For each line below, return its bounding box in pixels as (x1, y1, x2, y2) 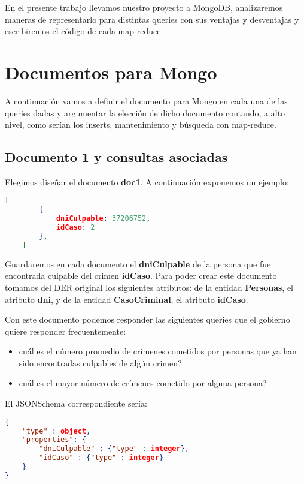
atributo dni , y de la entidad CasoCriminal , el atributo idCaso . (5, 293, 248, 305)
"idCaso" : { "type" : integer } (39, 453, 164, 462)
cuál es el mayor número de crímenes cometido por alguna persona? (19, 377, 267, 389)
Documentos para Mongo (5, 59, 217, 84)
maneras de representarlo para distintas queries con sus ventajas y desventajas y (5, 13, 299, 25)
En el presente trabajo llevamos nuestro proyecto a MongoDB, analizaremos (5, 1, 283, 13)
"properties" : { (22, 435, 87, 444)
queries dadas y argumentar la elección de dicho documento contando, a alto (5, 106, 285, 119)
